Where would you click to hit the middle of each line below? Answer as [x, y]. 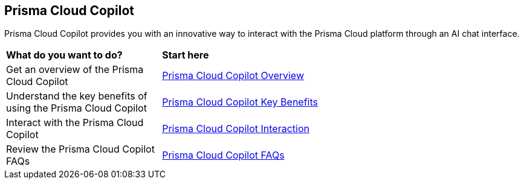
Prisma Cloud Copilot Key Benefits [240, 102]
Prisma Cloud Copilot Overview [233, 76]
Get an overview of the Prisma [75, 70]
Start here [186, 55]
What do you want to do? [64, 55]
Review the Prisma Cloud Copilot [80, 149]
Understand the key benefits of [77, 96]
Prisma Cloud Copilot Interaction [236, 129]
